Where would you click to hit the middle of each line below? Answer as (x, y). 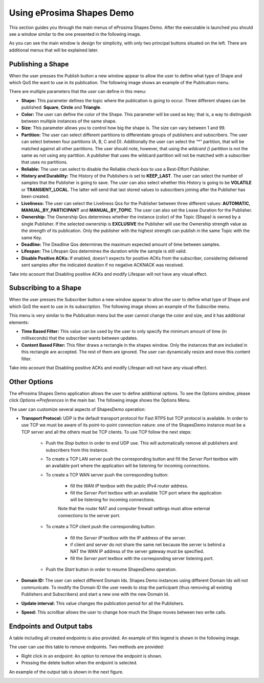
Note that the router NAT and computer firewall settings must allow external (134, 509)
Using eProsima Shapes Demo (72, 13)
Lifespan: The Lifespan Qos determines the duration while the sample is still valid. (104, 251)
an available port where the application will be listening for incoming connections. (128, 466)
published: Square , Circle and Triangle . (61, 107)
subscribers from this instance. (77, 450)
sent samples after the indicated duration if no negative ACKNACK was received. (103, 265)
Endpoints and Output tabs (51, 626)
